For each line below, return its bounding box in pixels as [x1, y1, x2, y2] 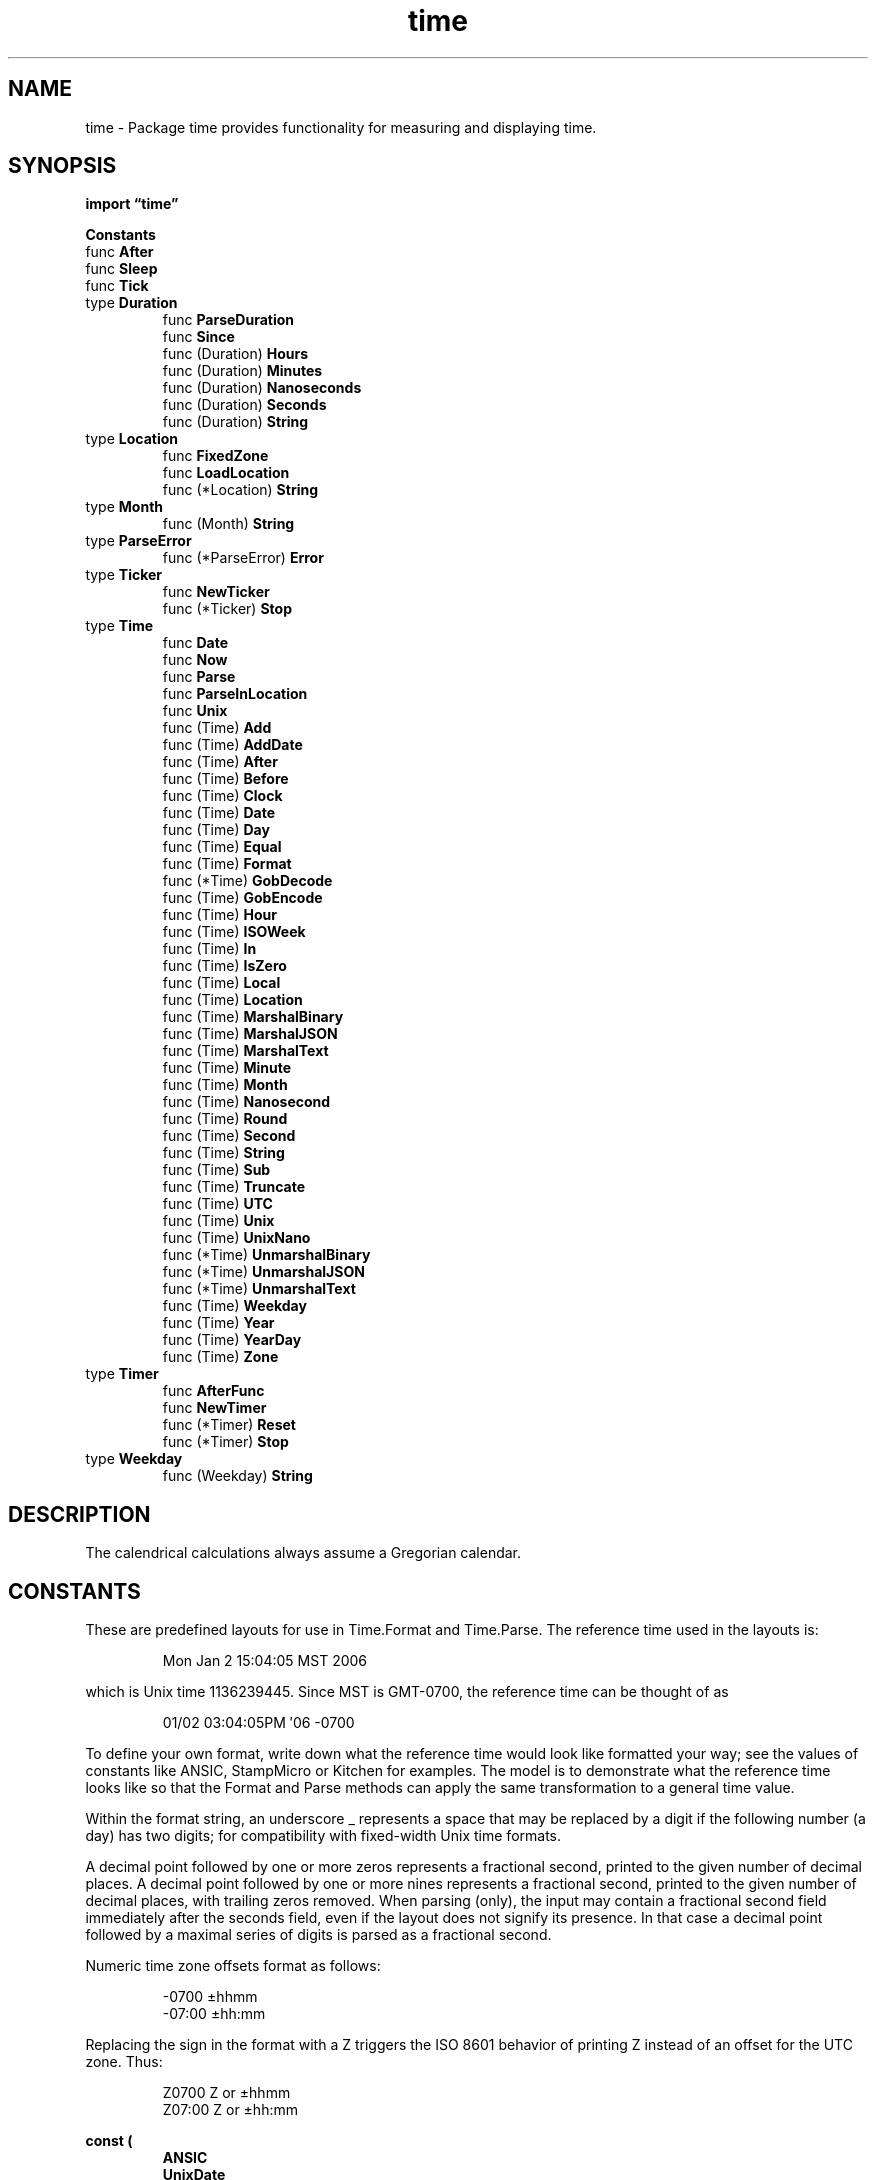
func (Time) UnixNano [162, 1229, 311, 1247]
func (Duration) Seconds [162, 396, 327, 414]
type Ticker [85, 566, 163, 584]
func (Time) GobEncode [162, 889, 323, 907]
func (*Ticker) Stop [162, 600, 292, 618]
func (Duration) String [162, 413, 309, 431]
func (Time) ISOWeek [162, 923, 306, 941]
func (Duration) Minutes [162, 362, 323, 380]
